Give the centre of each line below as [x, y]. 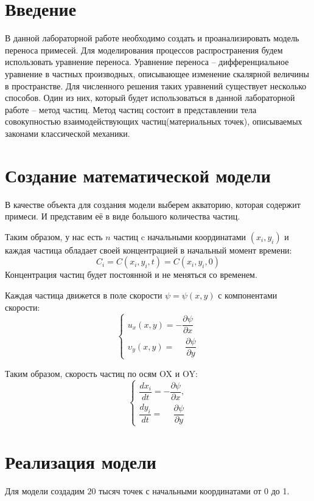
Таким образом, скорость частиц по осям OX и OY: [101, 373]
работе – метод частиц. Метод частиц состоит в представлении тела [131, 109]
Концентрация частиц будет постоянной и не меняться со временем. [131, 275]
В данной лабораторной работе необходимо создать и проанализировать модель [152, 38]
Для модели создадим [45, 491]
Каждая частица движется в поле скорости [84, 295]
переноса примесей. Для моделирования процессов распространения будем [144, 50]
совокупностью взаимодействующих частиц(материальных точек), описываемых [154, 121]
